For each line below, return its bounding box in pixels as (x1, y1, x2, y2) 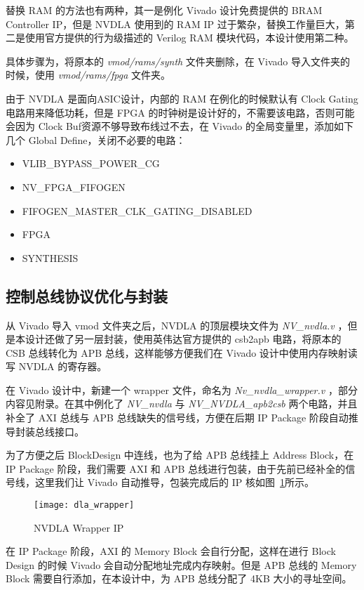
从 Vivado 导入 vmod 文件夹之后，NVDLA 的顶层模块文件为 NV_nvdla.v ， (6, 317, 348, 332)
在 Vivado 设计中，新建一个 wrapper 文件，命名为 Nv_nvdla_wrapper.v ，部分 (6, 382, 358, 397)
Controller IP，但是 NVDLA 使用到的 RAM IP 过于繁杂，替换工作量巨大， (6, 16, 345, 31)
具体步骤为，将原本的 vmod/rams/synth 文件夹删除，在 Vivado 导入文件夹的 (6, 53, 350, 68)
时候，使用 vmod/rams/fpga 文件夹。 (6, 67, 170, 82)
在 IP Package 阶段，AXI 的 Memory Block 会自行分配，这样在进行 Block (6, 544, 336, 558)
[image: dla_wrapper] (34, 500, 135, 511)
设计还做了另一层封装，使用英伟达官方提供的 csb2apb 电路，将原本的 (25, 332, 342, 346)
